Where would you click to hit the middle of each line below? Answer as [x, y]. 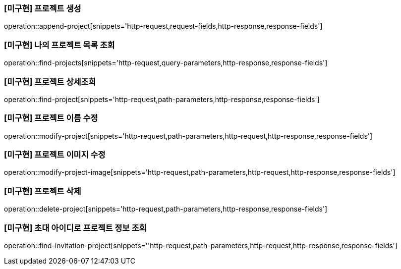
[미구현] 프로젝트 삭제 [43, 191]
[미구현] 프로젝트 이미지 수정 [55, 155]
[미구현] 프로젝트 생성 [43, 8]
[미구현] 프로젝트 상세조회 [50, 81]
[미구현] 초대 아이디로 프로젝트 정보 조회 [75, 228]
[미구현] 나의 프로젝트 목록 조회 [59, 45]
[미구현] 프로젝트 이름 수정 [51, 118]
